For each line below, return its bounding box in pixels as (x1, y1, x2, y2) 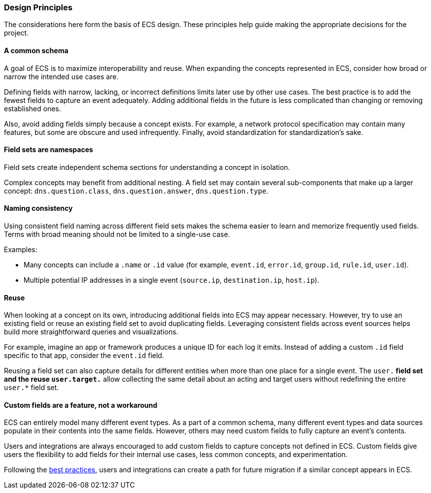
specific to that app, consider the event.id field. (4, 351, 164, 360)
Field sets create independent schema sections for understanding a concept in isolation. (4, 163, 290, 171)
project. (4, 29, 29, 37)
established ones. (4, 104, 62, 113)
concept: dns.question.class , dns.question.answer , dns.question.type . (4, 186, 269, 195)
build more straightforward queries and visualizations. (4, 328, 179, 336)
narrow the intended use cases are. (4, 72, 119, 81)
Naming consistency (4, 204, 73, 213)
